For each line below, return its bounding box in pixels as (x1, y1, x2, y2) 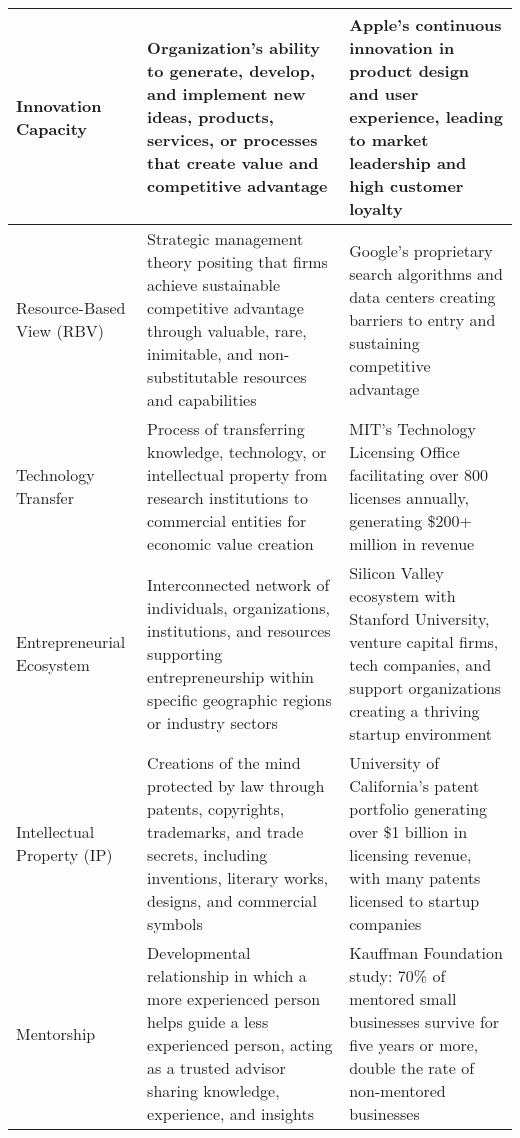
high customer (349, 174, 464, 197)
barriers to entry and (349, 307, 496, 331)
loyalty (349, 197, 403, 220)
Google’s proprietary (349, 238, 493, 262)
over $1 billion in (349, 820, 468, 843)
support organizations (349, 676, 502, 699)
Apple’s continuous (349, 13, 502, 36)
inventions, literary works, (147, 866, 329, 889)
